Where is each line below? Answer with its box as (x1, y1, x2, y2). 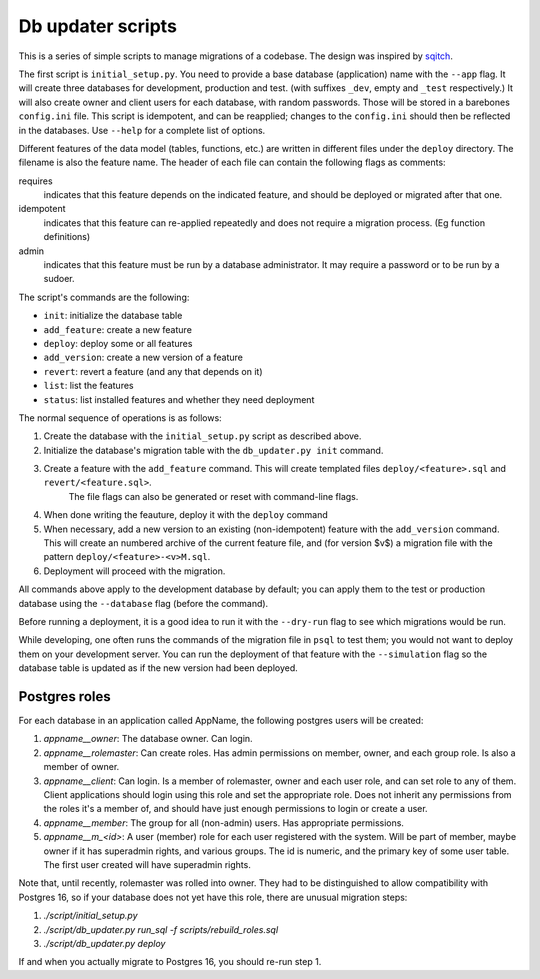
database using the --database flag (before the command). (18, 597, 269, 609)
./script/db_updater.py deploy (43, 937, 166, 949)
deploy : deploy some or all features (43, 337, 193, 349)
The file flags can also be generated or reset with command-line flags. (68, 490, 359, 502)
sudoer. (43, 273, 75, 285)
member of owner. (43, 761, 120, 773)
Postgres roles (18, 688, 111, 705)
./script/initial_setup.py (43, 910, 139, 922)
